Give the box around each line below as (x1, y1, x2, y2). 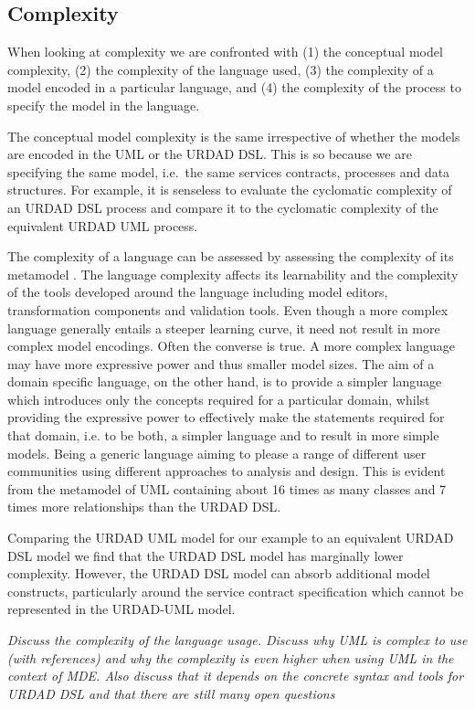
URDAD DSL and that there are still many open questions (7, 683, 335, 703)
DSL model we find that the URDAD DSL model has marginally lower (7, 545, 404, 565)
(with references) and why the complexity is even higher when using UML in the (7, 648, 454, 667)
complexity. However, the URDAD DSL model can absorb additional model (7, 564, 430, 583)
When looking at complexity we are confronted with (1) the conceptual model (7, 42, 443, 61)
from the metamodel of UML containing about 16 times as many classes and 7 (7, 479, 447, 498)
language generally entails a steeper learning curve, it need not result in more (7, 318, 440, 337)
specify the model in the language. (7, 95, 200, 114)
